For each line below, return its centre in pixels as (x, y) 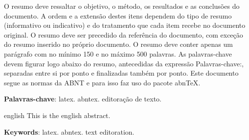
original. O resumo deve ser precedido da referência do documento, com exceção (124, 34)
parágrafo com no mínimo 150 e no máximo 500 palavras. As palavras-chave (118, 53)
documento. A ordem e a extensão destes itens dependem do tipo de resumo (118, 15)
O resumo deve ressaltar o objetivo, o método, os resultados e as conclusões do (122, 6)
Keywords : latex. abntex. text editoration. (69, 131)
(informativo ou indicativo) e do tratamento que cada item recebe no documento (125, 25)
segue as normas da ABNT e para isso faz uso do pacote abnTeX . (102, 82)
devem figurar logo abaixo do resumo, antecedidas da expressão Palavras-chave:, (124, 63)
